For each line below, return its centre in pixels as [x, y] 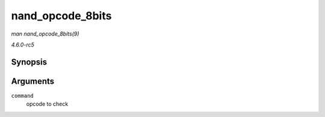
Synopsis [29, 62]
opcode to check [47, 104]
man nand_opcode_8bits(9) [45, 34]
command [23, 96]
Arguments [33, 81]
